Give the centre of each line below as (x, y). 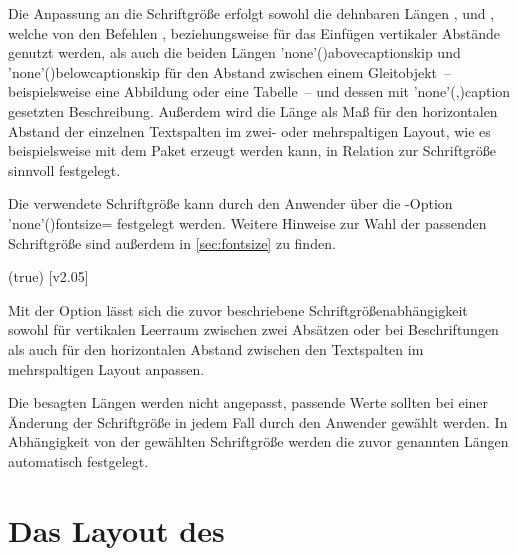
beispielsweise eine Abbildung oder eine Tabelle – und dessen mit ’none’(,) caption (259, 91)
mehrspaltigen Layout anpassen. (106, 368)
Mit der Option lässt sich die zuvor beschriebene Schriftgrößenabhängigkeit (238, 309)
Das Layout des (116, 529)
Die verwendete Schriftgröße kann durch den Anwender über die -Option (230, 203)
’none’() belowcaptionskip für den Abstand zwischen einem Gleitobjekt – (229, 71)
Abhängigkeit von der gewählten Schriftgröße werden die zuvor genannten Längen (258, 441)
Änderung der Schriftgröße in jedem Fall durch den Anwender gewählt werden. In (258, 421)
